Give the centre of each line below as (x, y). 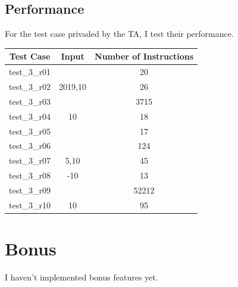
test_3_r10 (30, 205)
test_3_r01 (30, 72)
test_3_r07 (30, 160)
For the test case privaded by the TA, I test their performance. (119, 34)
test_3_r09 (30, 190)
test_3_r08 (30, 175)
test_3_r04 (30, 116)
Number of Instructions (144, 56)
